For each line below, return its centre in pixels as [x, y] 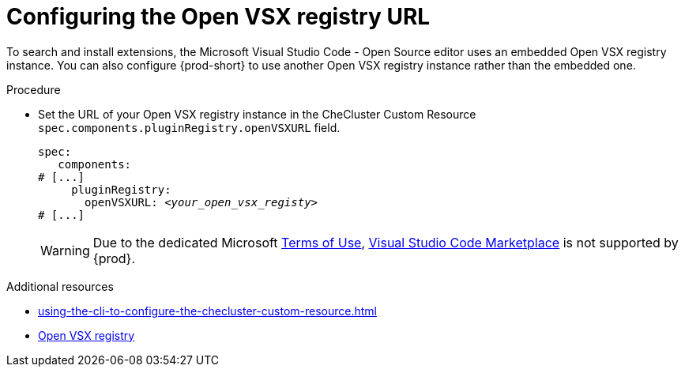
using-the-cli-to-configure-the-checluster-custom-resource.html [207, 311]
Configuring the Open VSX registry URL [218, 17]
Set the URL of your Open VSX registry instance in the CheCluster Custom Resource [257, 114]
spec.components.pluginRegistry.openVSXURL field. [189, 127]
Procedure [34, 89]
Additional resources [60, 286]
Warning [65, 250]
